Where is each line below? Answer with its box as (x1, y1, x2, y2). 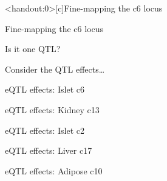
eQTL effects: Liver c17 (5, 144, 92, 157)
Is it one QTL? (5, 42, 61, 55)
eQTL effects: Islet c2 (5, 123, 84, 136)
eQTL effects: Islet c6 (5, 83, 84, 96)
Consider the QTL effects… (5, 62, 105, 75)
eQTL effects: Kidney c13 (5, 103, 100, 116)
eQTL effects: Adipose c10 (5, 164, 103, 177)
